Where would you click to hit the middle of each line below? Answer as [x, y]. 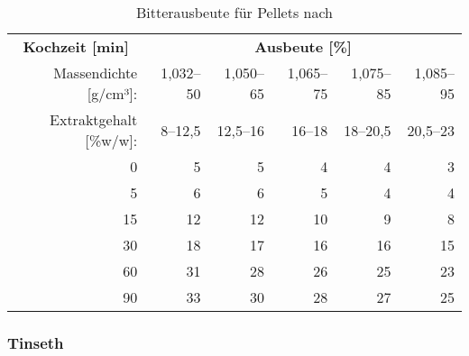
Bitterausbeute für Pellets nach [234, 12]
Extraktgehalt [94, 119]
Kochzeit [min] [76, 46]
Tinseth [36, 342]
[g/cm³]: [112, 93]
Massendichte [96, 73]
